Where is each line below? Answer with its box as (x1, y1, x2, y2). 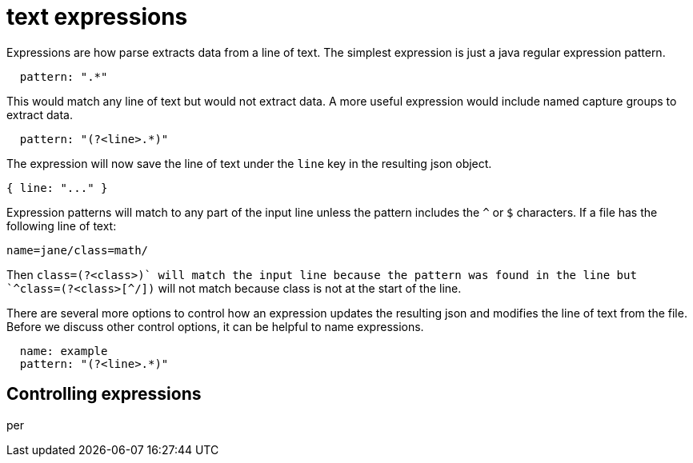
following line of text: (6, 218, 117, 233)
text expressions (6, 3, 188, 30)
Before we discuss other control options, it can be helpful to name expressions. (6, 319, 424, 333)
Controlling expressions (6, 384, 202, 405)
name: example (19, 344, 108, 357)
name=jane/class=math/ (6, 243, 149, 257)
